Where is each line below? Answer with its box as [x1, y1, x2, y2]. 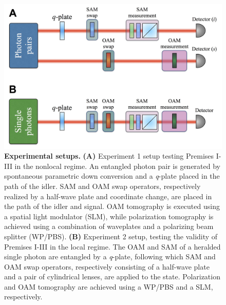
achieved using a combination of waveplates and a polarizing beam [4, 221, 214, 232]
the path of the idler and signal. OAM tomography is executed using [4, 201, 220, 212]
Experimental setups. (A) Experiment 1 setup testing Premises [4, 150, 214, 161]
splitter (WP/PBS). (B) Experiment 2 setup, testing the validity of [4, 231, 218, 241]
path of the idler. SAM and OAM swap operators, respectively [4, 180, 201, 191]
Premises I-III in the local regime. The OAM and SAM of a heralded [4, 241, 221, 252]
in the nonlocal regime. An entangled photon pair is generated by [14, 160, 220, 171]
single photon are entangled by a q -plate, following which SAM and [4, 251, 216, 262]
